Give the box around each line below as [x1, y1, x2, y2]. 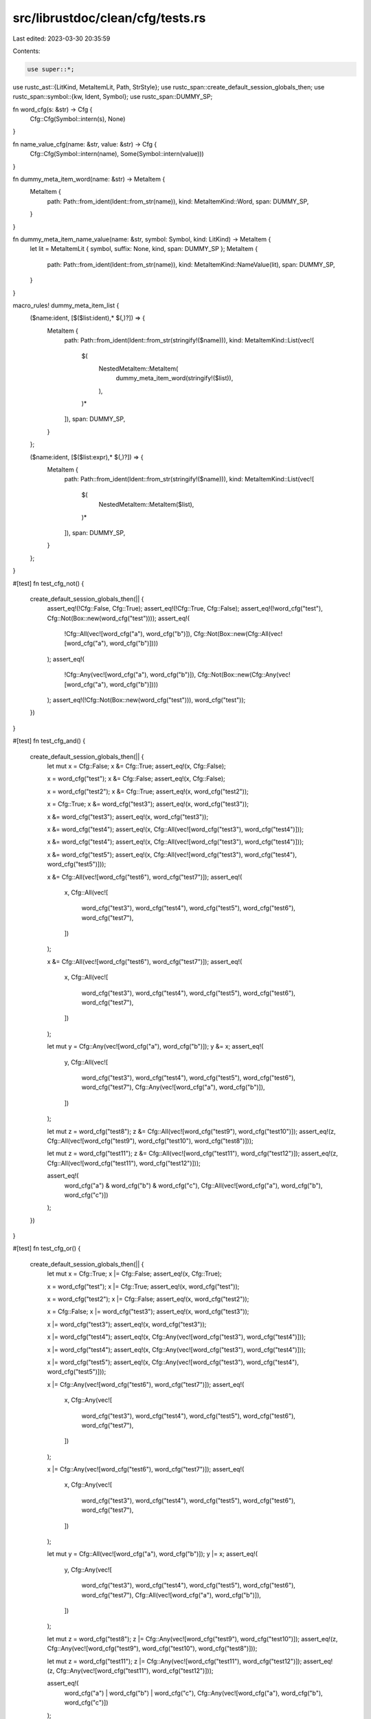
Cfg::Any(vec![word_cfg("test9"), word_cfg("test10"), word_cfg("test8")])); [47, 1644, 258, 1653]
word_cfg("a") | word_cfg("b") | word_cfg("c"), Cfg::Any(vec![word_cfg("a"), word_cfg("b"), [64, 1689, 323, 1697]
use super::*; [27, 65, 75, 73]
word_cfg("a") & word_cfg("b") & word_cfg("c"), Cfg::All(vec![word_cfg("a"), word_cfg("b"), [64, 1181, 323, 1190]
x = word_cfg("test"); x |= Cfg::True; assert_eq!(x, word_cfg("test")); [47, 1282, 240, 1291]
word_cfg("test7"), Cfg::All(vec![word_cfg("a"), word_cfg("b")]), [81, 1590, 261, 1599]
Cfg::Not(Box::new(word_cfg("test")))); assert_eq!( [47, 614, 190, 622]
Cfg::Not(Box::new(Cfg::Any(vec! [197, 670, 291, 679]
